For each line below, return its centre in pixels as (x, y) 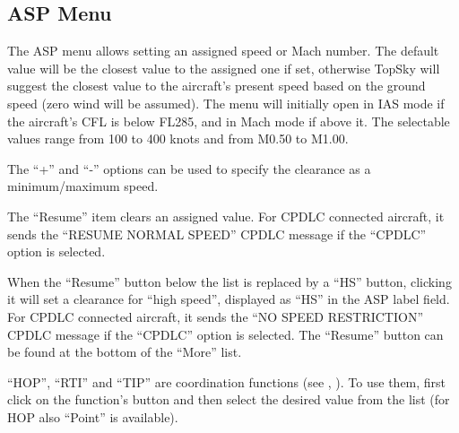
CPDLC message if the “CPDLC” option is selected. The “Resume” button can (225, 334)
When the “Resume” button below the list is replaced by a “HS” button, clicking (229, 281)
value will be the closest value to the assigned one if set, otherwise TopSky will (224, 68)
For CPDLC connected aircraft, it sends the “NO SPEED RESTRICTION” (216, 316)
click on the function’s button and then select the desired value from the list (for (229, 399)
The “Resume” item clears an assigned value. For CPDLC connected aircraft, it (226, 216)
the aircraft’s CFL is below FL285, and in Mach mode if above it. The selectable (229, 121)
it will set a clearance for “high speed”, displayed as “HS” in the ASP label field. (229, 299)
